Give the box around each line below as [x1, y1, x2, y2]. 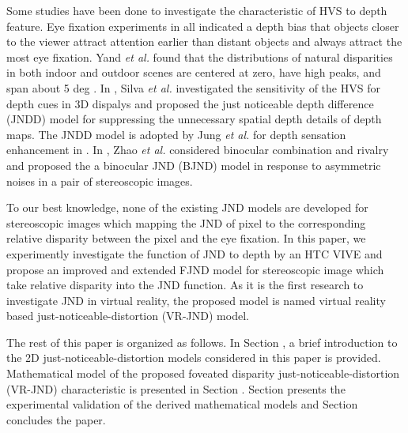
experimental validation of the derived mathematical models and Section [6, 396, 358, 412]
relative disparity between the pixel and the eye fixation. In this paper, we [6, 230, 366, 247]
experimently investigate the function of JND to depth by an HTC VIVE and [6, 245, 383, 262]
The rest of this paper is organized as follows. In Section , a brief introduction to [6, 333, 398, 350]
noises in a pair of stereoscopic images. [6, 172, 193, 189]
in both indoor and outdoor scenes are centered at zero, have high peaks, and [6, 64, 381, 81]
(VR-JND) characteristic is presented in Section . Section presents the [6, 380, 346, 397]
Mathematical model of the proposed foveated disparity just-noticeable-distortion [6, 365, 400, 382]
